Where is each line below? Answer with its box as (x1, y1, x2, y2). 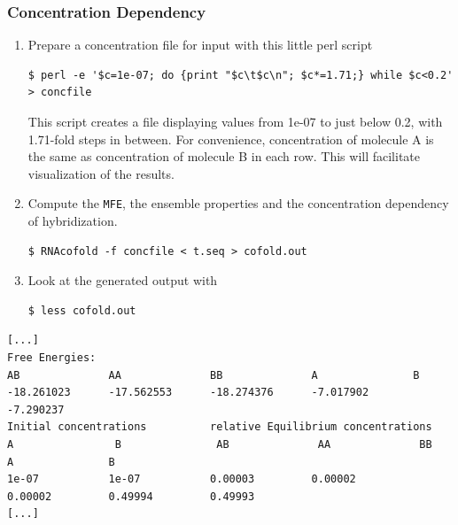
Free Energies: (7, 351, 97, 364)
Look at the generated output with (27, 271, 218, 290)
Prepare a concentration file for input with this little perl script (27, 35, 373, 54)
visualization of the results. (27, 164, 175, 182)
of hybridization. (27, 212, 118, 230)
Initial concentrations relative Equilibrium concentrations (7, 421, 432, 434)
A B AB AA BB (7, 437, 432, 451)
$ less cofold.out (27, 304, 136, 317)
